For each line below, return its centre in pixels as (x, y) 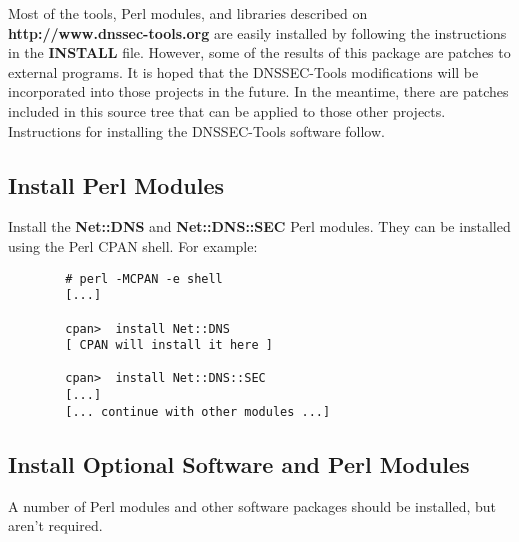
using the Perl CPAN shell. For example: (133, 245)
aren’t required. (55, 525)
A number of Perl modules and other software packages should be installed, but (252, 505)
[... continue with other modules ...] (198, 411)
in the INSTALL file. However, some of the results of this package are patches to (259, 52)
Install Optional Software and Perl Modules (239, 463)
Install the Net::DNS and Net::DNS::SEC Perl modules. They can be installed (259, 226)
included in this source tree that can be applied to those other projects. (227, 110)
